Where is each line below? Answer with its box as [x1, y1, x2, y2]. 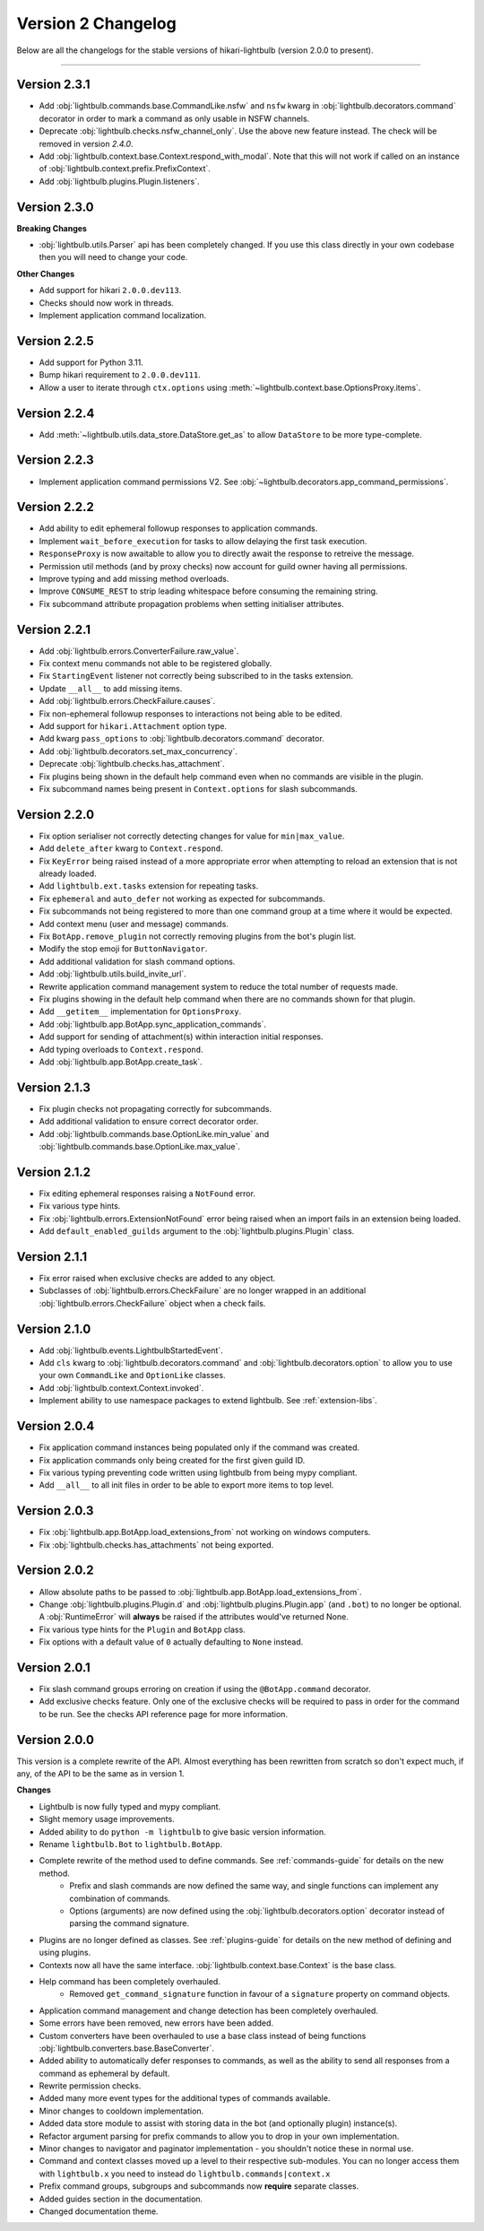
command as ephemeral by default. [39, 2068, 170, 2079]
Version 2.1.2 [16, 1164, 91, 1179]
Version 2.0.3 [16, 1503, 94, 1519]
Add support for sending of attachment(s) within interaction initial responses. [39, 1031, 324, 1042]
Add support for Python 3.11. [39, 357, 143, 368]
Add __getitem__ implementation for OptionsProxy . [39, 1006, 242, 1017]
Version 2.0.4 [16, 1419, 95, 1434]
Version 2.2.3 [16, 453, 94, 468]
